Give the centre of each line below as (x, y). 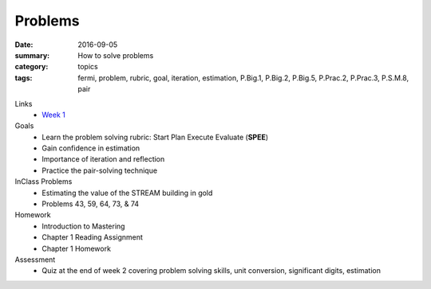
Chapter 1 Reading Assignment (93, 237)
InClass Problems (43, 182)
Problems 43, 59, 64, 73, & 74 (91, 204)
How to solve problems (116, 55)
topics (88, 67)
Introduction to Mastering (83, 226)
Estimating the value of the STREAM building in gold (127, 193)
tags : (24, 78)
